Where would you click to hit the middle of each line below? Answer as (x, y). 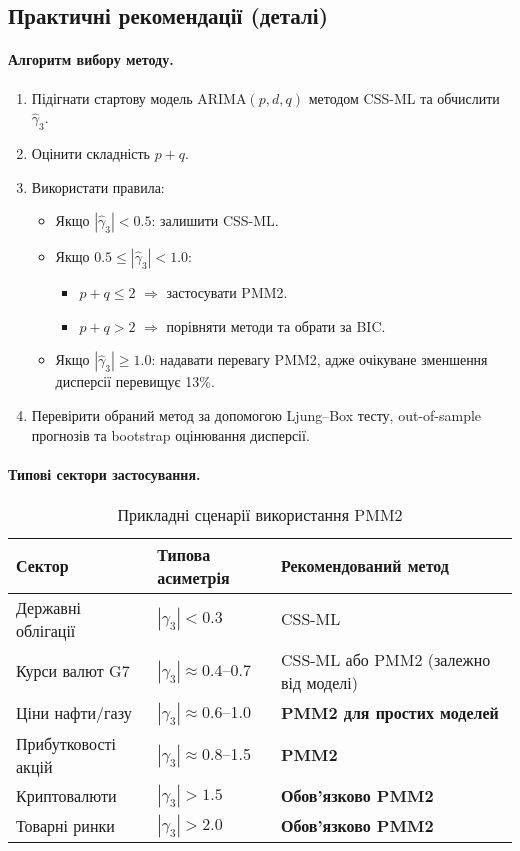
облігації (46, 630)
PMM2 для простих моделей (389, 713)
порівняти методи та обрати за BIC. (276, 325)
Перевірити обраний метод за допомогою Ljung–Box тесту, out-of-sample (256, 414)
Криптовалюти (66, 796)
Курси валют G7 (73, 671)
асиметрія (193, 577)
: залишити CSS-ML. (215, 220)
